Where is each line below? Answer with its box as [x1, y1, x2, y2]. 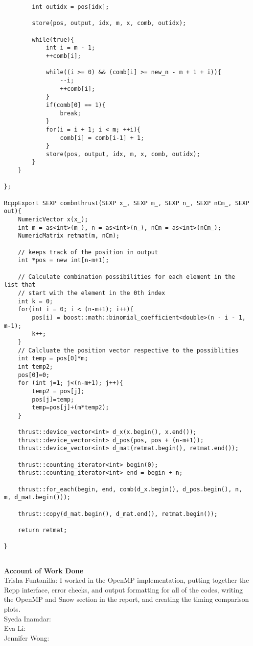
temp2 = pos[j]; [32, 387, 85, 395]
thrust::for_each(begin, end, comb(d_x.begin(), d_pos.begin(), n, [18, 485, 242, 493]
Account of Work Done [4, 565, 84, 575]
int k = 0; [18, 297, 53, 305]
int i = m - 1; [46, 44, 95, 52]
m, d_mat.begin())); [4, 494, 71, 501]
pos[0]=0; [18, 371, 50, 378]
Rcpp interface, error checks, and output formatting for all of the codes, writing [4, 584, 243, 594]
